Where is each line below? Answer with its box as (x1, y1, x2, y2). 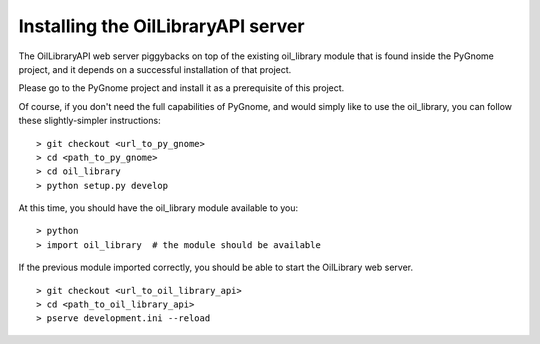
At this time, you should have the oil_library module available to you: (18, 202, 299, 214)
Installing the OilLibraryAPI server (18, 15, 305, 37)
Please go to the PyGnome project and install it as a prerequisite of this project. (18, 82, 345, 94)
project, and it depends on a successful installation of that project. (18, 63, 292, 75)
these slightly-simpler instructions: (18, 115, 161, 127)
